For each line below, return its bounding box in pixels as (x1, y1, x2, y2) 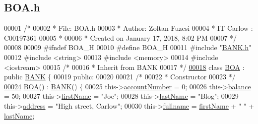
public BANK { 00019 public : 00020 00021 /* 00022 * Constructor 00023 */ (4, 71, 236, 82)
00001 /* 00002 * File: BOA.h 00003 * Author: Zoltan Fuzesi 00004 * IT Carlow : (4, 23, 253, 33)
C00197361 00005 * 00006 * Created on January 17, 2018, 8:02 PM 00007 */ (4, 32, 237, 43)
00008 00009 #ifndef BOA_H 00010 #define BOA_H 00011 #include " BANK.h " (4, 42, 252, 53)
